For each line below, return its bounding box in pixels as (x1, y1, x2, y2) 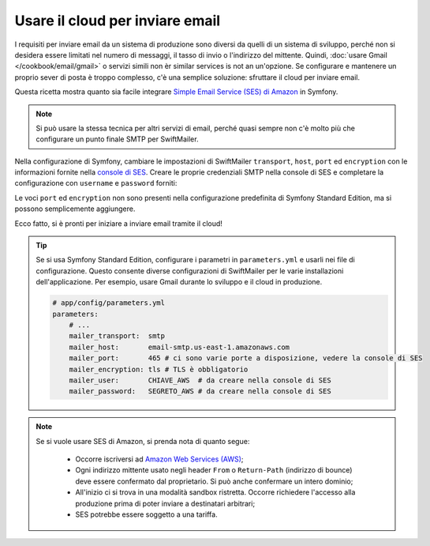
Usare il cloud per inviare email (14, 12, 221, 29)
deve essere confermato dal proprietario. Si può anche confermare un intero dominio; (75, 476, 353, 486)
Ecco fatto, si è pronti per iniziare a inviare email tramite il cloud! (14, 218, 222, 228)
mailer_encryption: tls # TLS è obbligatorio (69, 364, 249, 374)
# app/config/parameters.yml (52, 299, 166, 307)
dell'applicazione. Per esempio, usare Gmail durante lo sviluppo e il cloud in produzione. (36, 277, 323, 287)
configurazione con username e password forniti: (14, 179, 178, 188)
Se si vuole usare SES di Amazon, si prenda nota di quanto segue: (36, 436, 250, 446)
